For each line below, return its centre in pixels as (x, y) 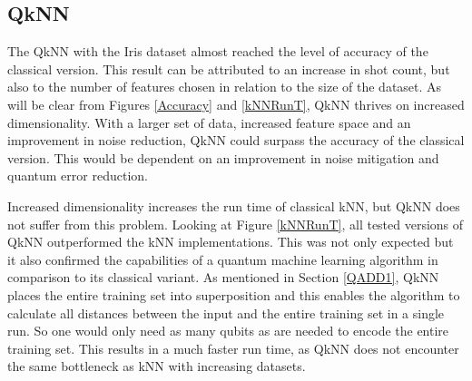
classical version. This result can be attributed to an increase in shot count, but (229, 68)
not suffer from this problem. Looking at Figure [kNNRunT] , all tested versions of (236, 224)
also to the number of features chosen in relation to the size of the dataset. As (225, 87)
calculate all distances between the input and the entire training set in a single (226, 313)
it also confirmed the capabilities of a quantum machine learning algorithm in (223, 259)
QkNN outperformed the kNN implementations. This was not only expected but (231, 242)
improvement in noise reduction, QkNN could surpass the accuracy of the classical (236, 140)
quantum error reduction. (78, 176)
